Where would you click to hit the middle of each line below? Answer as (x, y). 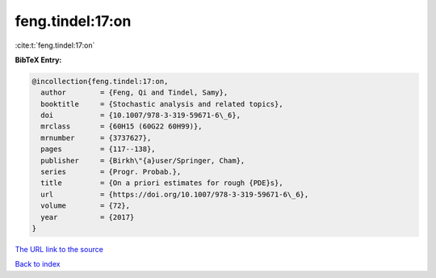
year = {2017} (88, 217)
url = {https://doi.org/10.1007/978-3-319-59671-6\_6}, (175, 194)
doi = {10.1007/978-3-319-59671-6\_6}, (141, 116)
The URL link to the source (59, 249)
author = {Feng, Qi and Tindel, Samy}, (134, 93)
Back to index (38, 264)
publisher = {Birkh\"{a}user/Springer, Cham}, (143, 160)
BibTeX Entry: (38, 60)
